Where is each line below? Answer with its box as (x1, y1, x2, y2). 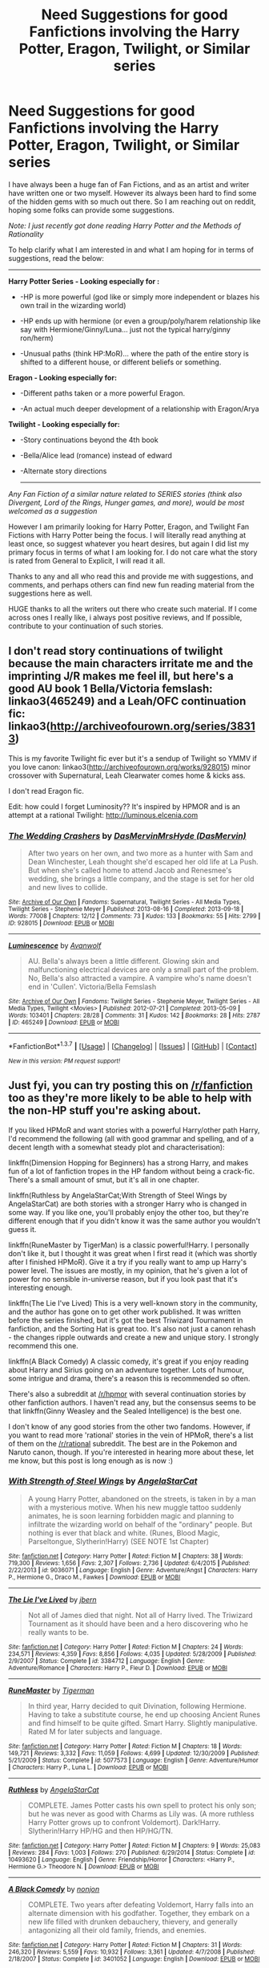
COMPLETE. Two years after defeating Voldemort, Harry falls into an (27, 1900, 254, 1909)
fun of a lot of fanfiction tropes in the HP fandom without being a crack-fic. (8, 1166, 255, 1176)
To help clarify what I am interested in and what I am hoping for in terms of (8, 245, 255, 254)
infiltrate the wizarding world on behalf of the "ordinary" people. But (27, 1519, 253, 1529)
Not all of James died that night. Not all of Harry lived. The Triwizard (27, 1610, 254, 1620)
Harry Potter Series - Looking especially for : (8, 276, 160, 286)
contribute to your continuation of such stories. (8, 620, 164, 631)
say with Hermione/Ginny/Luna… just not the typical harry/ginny (19, 324, 231, 334)
